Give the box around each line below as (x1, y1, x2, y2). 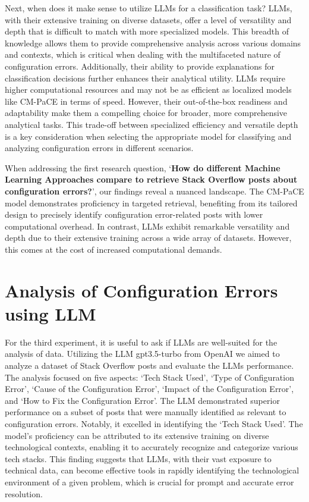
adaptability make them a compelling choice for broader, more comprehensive (5, 106, 288, 119)
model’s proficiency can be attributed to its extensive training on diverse (5, 429, 269, 441)
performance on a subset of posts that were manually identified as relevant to (5, 406, 286, 418)
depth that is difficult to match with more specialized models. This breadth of (5, 25, 289, 37)
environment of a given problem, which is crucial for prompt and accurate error (5, 475, 294, 488)
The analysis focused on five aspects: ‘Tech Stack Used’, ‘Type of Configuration (5, 371, 294, 383)
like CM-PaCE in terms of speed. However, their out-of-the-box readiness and (5, 95, 288, 107)
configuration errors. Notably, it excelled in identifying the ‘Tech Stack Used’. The (5, 417, 303, 429)
